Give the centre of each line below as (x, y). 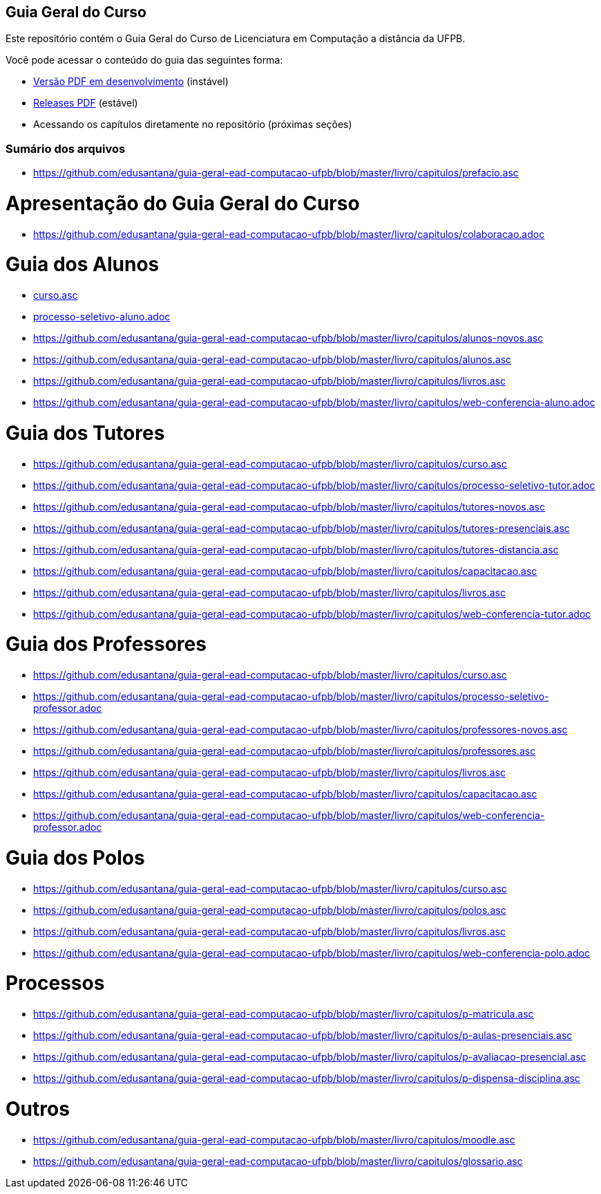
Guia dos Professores (106, 644)
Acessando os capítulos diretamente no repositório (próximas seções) (193, 125)
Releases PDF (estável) (86, 103)
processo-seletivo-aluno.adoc (102, 317)
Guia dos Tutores (85, 433)
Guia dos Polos (75, 857)
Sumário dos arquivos (66, 148)
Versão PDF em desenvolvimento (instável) (131, 82)
